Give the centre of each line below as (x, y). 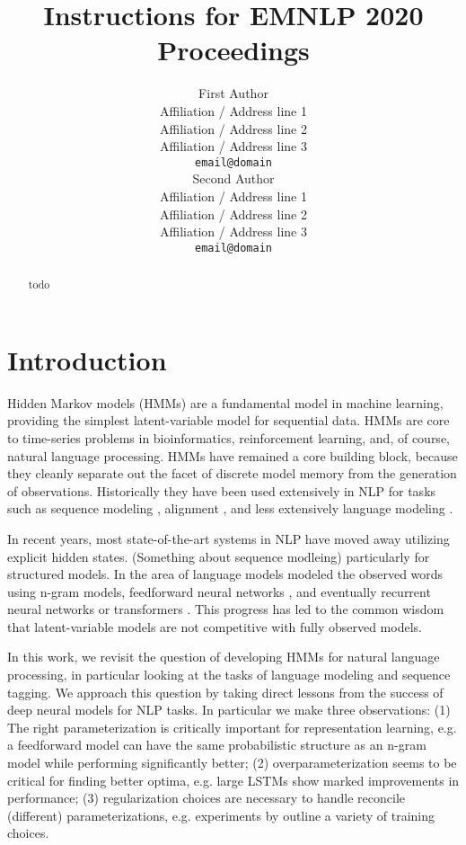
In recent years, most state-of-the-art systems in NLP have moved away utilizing (229, 538)
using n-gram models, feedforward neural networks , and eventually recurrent (219, 591)
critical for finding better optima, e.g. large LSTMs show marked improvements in (233, 780)
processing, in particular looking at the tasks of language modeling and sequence (229, 675)
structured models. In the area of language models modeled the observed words (225, 574)
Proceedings (233, 50)
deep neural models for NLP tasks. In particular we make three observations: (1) (229, 710)
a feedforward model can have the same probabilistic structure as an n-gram (217, 745)
